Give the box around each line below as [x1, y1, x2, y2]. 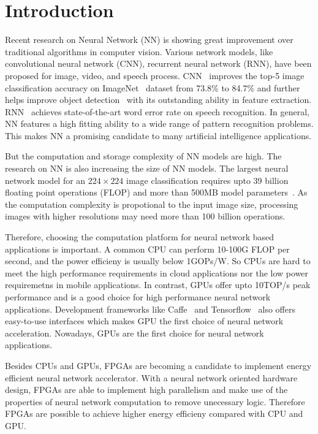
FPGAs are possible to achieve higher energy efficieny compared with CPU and [5, 407, 303, 420]
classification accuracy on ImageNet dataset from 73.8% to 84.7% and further [5, 81, 300, 94]
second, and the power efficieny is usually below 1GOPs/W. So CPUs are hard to [5, 254, 311, 267]
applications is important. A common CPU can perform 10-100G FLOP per [5, 242, 290, 255]
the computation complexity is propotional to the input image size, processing [5, 197, 298, 210]
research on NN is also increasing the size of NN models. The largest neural [5, 162, 289, 175]
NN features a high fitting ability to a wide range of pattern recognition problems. [5, 117, 314, 130]
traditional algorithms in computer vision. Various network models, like [5, 45, 273, 58]
